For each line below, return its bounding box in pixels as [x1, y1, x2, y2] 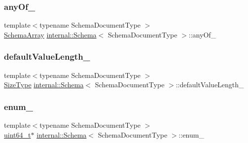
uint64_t [4, 129, 31, 140]
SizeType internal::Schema [4, 79, 84, 90]
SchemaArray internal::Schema [4, 29, 97, 39]
